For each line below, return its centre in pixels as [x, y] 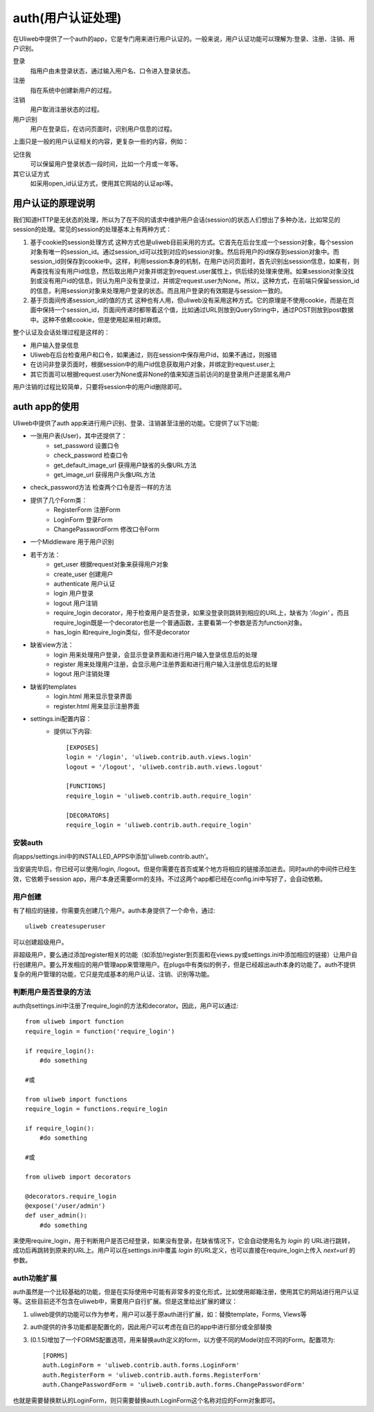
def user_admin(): [56, 1216]
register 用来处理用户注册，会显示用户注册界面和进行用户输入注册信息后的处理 [166, 664]
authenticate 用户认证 [84, 583]
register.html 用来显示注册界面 [97, 706]
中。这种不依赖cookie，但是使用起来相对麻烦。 [98, 319]
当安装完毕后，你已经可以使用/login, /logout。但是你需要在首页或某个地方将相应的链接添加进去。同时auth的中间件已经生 [185, 869]
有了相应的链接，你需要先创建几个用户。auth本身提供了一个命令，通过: [114, 910]
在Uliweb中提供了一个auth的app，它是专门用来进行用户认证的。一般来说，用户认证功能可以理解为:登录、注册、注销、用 [184, 39]
